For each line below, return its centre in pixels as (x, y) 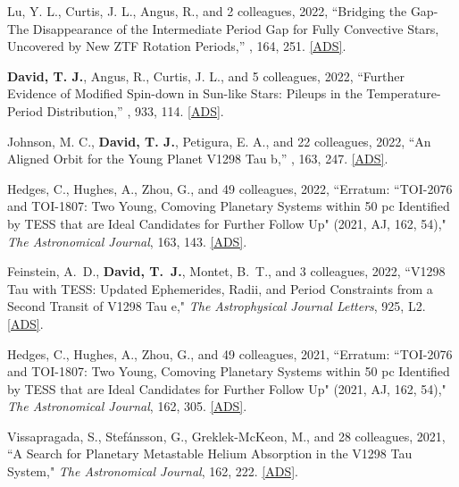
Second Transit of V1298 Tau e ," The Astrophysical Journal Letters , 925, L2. (217, 306)
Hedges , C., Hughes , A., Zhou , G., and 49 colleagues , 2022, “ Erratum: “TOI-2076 (230, 188)
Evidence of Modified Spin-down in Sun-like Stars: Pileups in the (185, 93)
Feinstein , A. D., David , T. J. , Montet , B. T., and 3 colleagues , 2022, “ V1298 (226, 271)
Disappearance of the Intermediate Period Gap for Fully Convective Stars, (236, 28)
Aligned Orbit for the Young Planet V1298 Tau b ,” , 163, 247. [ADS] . (198, 159)
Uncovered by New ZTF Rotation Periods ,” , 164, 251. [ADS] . (177, 46)
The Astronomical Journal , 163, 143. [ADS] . (127, 241)
